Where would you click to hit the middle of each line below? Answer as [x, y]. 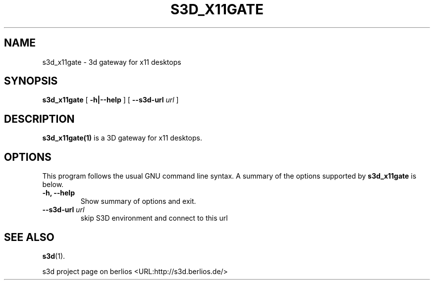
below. [53, 185]
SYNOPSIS [31, 81]
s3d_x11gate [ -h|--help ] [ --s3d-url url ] [110, 100]
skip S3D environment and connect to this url [154, 218]
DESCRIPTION [39, 119]
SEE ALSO [29, 237]
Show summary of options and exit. [138, 201]
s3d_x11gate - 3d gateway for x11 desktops [112, 62]
